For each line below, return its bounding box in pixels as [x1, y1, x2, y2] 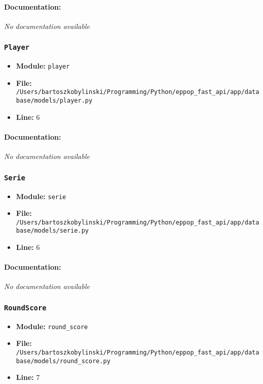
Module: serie [16, 190, 66, 201]
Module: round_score [16, 321, 88, 331]
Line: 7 [16, 372, 40, 382]
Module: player [16, 60, 70, 71]
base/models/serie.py [16, 227, 89, 235]
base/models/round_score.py [16, 357, 110, 365]
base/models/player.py [16, 97, 93, 105]
